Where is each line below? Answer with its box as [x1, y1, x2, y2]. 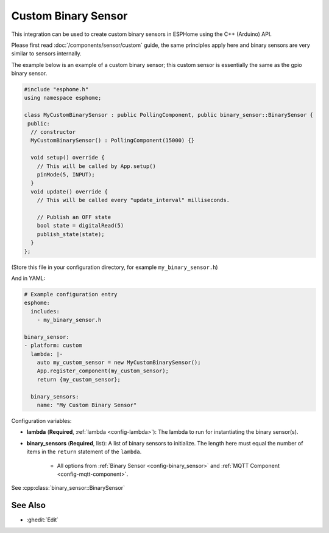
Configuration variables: [11, 417, 72, 424]
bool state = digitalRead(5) [37, 222, 124, 229]
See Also [11, 500, 46, 510]
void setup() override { [30, 154, 105, 161]
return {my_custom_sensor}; [37, 376, 121, 383]
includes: [30, 308, 60, 315]
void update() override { [30, 188, 108, 195]
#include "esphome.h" [24, 86, 89, 93]
